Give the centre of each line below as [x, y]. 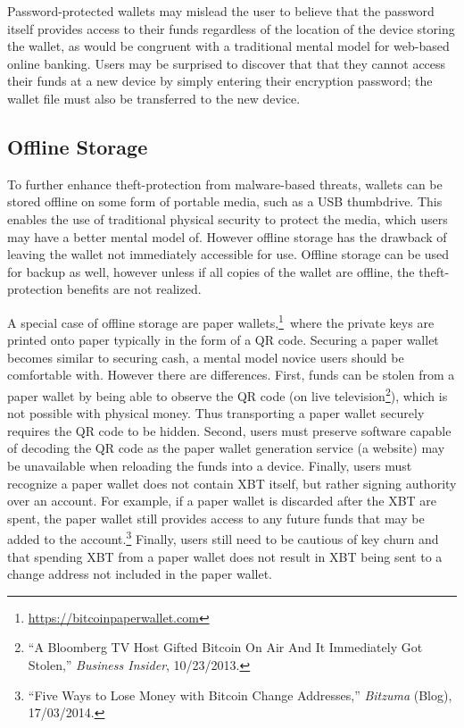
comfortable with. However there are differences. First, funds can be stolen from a [231, 375]
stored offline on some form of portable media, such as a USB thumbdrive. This [225, 201]
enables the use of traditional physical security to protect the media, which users [228, 218]
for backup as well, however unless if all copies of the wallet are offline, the [211, 271]
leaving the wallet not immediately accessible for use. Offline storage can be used [228, 254]
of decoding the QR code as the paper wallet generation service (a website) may [226, 448]
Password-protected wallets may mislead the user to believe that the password [221, 11]
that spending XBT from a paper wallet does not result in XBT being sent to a [225, 556]
